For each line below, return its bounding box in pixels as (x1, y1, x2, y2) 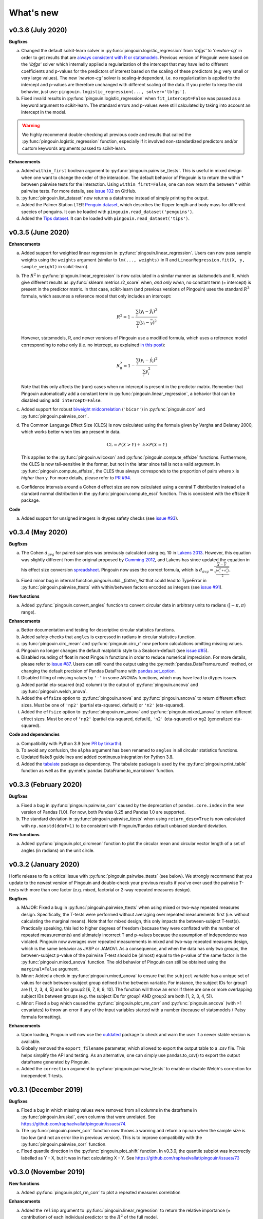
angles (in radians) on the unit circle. (21, 847, 94, 853)
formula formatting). (21, 1014, 62, 1020)
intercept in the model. (21, 109, 67, 115)
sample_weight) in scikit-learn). (21, 264, 89, 270)
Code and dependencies (9, 731, 60, 737)
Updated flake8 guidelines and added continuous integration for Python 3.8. (21, 754, 174, 760)
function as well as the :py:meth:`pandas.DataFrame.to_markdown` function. (21, 768, 175, 774)
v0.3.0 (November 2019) (9, 1168, 85, 1176)
